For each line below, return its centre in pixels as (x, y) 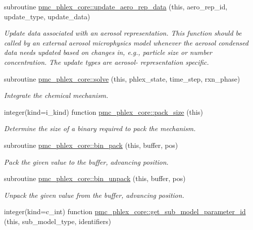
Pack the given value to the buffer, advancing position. (86, 161)
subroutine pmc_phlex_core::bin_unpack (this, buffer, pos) (95, 178)
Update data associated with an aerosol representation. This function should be (123, 33)
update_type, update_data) (47, 16)
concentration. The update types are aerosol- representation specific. (106, 62)
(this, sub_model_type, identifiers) (58, 221)
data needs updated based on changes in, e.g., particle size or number (108, 52)
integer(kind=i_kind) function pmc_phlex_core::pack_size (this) (104, 112)
